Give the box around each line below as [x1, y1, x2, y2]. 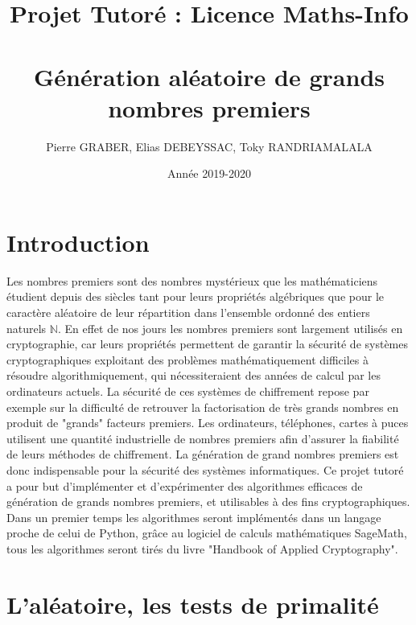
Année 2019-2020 [167, 165, 251, 182]
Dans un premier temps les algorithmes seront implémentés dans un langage [6, 508, 381, 525]
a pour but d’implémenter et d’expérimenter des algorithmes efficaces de [6, 477, 363, 494]
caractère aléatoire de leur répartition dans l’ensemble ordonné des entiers [6, 304, 370, 320]
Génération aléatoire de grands [34, 60, 385, 93]
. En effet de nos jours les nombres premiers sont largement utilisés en [57, 319, 403, 336]
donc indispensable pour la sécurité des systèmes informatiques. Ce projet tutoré [6, 461, 404, 478]
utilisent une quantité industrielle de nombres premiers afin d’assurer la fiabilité [6, 430, 399, 446]
